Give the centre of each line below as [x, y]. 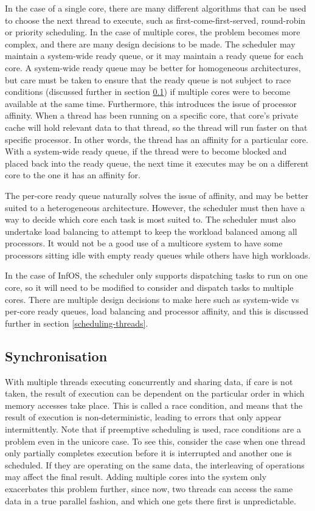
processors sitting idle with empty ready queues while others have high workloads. [158, 255]
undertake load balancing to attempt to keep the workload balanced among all [151, 231]
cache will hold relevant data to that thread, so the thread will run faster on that [156, 127]
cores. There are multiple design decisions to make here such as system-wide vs [152, 299]
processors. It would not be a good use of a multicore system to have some [144, 243]
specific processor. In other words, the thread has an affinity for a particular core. [157, 139]
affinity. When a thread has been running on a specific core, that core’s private [152, 115]
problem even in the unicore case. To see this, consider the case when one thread [155, 441]
